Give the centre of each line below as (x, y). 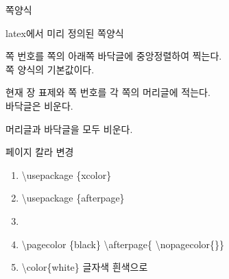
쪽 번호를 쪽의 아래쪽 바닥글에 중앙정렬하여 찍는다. (114, 56)
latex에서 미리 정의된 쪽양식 (65, 33)
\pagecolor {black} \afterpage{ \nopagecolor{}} (123, 244)
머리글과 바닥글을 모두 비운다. (69, 129)
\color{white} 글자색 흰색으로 (85, 267)
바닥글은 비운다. (39, 105)
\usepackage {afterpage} (73, 198)
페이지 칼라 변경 (40, 152)
